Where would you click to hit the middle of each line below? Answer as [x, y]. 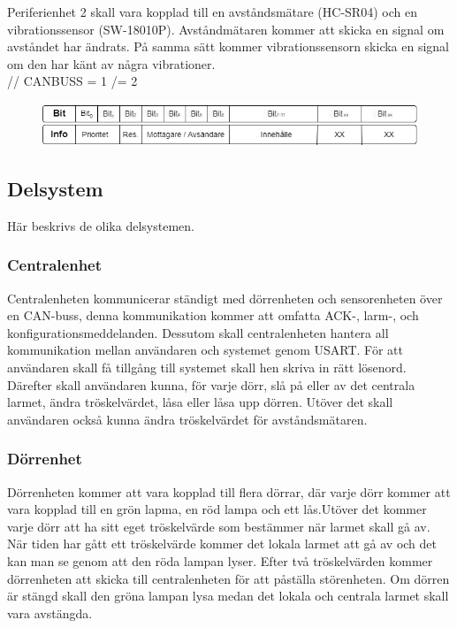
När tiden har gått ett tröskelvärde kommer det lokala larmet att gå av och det [222, 544]
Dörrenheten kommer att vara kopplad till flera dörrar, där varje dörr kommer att [229, 491]
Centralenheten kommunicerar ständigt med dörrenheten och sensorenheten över [225, 298]
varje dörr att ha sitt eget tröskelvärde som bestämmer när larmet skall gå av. [219, 526]
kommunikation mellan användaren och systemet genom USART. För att [205, 350]
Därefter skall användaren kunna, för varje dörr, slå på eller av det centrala [211, 384]
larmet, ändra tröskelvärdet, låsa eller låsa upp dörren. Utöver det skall [200, 402]
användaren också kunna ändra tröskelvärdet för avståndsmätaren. [187, 419]
